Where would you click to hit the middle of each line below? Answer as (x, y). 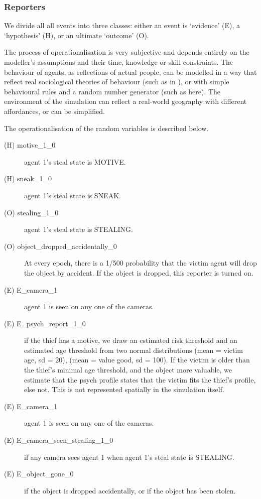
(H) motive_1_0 (30, 145)
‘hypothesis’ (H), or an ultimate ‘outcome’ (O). (77, 35)
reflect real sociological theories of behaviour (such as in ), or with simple (117, 82)
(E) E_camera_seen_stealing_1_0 (59, 440)
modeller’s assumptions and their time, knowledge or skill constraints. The (119, 62)
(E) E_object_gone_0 (39, 474)
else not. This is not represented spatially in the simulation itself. (124, 389)
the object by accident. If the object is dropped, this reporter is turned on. (139, 272)
